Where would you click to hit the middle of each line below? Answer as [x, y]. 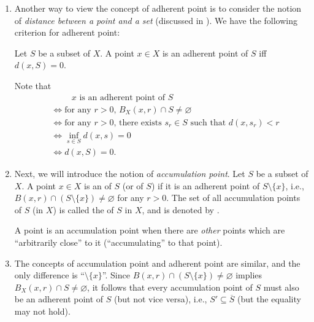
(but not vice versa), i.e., [161, 299]
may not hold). [42, 311]
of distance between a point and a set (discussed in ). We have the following [156, 20]
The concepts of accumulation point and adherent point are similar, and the [157, 263]
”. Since [116, 275]
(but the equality [269, 299]
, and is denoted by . [181, 209]
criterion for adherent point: [67, 32]
